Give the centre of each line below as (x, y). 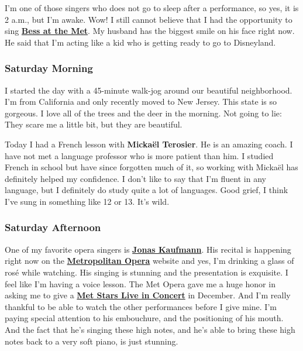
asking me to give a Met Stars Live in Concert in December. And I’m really (148, 295)
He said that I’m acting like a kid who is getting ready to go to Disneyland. (140, 42)
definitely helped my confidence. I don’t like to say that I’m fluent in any (135, 178)
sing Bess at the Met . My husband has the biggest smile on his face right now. (150, 31)
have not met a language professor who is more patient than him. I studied (139, 155)
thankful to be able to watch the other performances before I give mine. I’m (141, 306)
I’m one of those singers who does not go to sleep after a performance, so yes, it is (152, 8)
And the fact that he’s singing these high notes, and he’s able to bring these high (150, 329)
